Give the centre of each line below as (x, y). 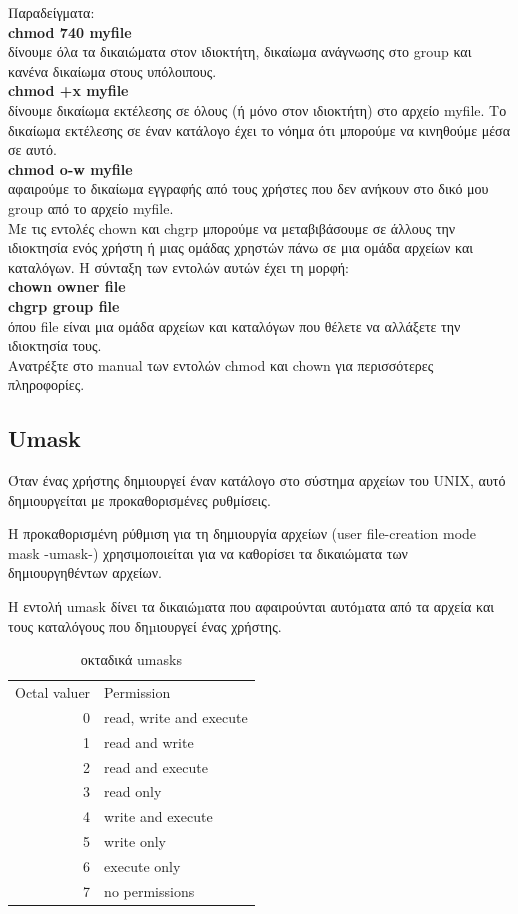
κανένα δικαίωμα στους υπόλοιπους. (112, 70)
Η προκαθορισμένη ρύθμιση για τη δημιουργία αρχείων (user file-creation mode (242, 533)
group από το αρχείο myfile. (91, 207)
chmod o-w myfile (70, 168)
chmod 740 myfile (70, 31)
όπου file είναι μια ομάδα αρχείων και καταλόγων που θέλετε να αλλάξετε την (234, 325)
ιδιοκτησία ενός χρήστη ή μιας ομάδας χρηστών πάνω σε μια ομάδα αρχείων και (241, 247)
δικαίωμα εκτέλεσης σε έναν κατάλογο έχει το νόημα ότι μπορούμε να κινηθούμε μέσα (259, 129)
